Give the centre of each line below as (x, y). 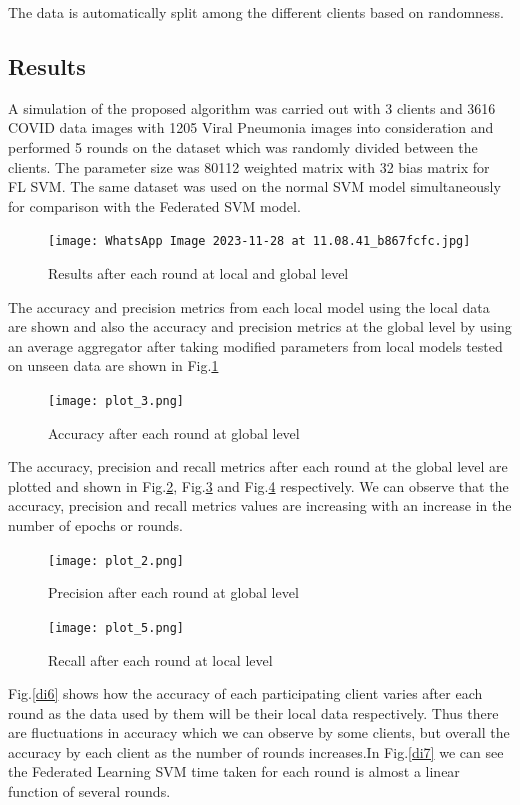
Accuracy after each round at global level (174, 432)
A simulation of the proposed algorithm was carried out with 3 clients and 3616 (252, 107)
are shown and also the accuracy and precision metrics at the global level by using (260, 326)
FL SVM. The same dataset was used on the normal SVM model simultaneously (254, 186)
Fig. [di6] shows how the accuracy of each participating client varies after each (245, 693)
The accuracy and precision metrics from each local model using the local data (249, 306)
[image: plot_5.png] (116, 627)
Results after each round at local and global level (198, 273)
